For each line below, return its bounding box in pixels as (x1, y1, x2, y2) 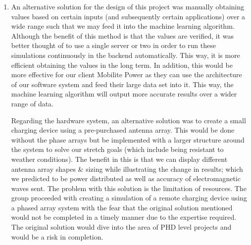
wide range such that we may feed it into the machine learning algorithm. (11, 21, 235, 31)
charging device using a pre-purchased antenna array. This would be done (11, 125, 235, 135)
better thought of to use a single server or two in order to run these (11, 40, 216, 50)
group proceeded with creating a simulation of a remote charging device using (11, 193, 247, 203)
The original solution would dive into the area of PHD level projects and (11, 222, 232, 232)
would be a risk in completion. (11, 231, 103, 242)
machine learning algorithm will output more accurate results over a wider (11, 89, 237, 99)
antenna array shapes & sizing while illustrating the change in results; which (11, 163, 243, 174)
